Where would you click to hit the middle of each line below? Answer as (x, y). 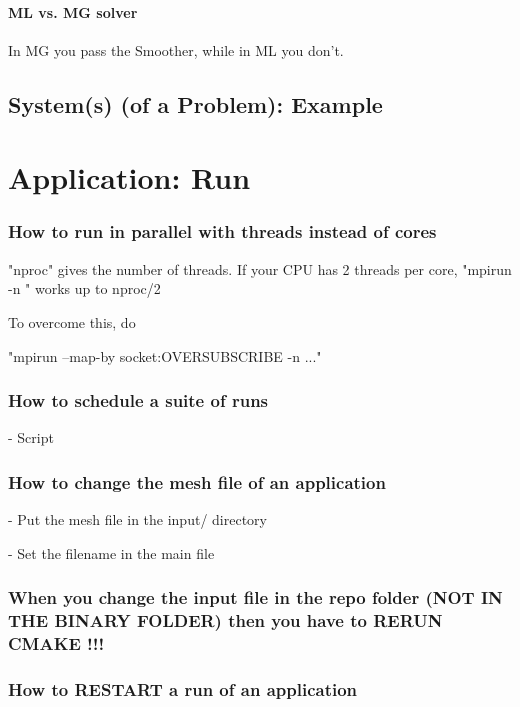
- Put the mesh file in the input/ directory (137, 519)
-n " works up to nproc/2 (84, 288)
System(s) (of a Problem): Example (195, 103)
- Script (31, 437)
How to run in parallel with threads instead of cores (222, 231)
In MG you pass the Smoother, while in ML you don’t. (176, 49)
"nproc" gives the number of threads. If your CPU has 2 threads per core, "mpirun (260, 268)
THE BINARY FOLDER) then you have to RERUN (225, 620)
